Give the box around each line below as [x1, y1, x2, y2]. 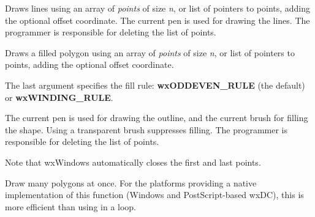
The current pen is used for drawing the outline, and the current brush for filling [5, 111, 308, 124]
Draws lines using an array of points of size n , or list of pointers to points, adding [5, 2, 311, 14]
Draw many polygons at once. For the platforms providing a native [5, 176, 257, 189]
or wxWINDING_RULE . [5, 90, 113, 103]
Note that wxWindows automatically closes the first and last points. [5, 155, 261, 168]
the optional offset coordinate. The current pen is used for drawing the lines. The [5, 13, 310, 26]
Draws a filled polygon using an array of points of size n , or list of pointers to [5, 46, 295, 59]
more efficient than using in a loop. [5, 200, 137, 213]
